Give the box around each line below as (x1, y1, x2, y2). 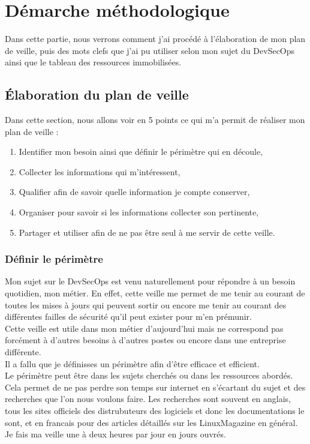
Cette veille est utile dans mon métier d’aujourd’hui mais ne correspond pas (5, 322, 284, 334)
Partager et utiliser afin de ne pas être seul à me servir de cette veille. (19, 226, 275, 238)
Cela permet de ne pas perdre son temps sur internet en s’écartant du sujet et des (5, 380, 306, 393)
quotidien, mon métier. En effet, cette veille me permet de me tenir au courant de (5, 287, 305, 299)
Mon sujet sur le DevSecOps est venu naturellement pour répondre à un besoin (5, 275, 296, 287)
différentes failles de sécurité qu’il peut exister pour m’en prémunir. (5, 310, 252, 323)
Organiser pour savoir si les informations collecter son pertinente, (19, 206, 259, 218)
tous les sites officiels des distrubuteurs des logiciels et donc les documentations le (5, 404, 305, 417)
